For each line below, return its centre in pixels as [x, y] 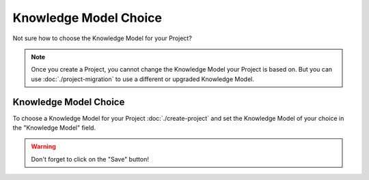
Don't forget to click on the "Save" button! [90, 159]
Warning [43, 147]
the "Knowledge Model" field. [54, 128]
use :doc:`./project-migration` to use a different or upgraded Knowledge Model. [142, 79]
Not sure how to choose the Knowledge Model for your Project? [102, 38]
